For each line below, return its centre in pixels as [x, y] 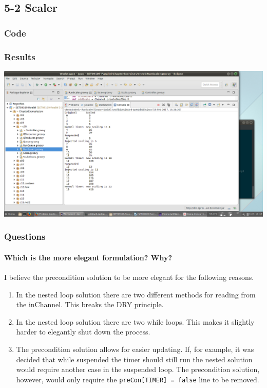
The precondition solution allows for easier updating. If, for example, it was [135, 349]
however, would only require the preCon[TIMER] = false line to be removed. [138, 379]
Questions [25, 236]
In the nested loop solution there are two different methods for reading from [136, 294]
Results [20, 56]
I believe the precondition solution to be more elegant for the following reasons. [129, 277]
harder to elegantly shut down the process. [83, 332]
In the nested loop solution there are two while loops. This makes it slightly [135, 321]
